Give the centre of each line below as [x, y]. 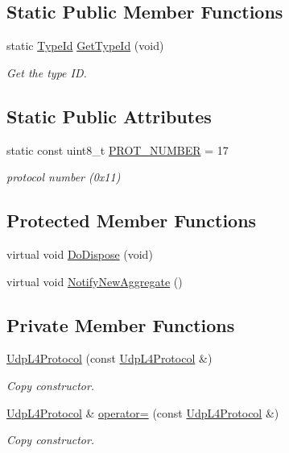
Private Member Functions [121, 324]
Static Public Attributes [109, 116]
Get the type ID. [47, 72]
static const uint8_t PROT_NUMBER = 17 [118, 150]
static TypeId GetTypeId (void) [85, 46]
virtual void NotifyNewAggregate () [95, 281]
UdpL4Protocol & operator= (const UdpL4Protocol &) [143, 412]
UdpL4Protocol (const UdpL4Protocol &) [109, 358]
